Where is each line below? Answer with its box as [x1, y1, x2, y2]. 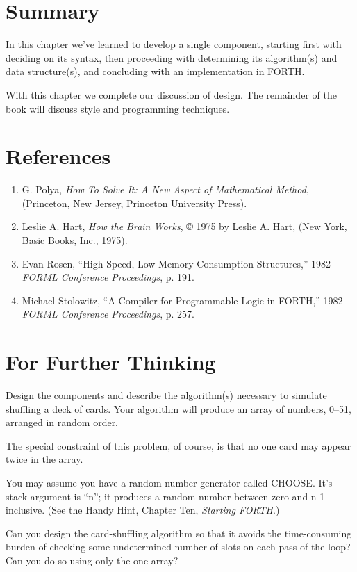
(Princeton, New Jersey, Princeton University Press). [22, 195, 247, 210]
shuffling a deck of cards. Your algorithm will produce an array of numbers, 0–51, [6, 401, 351, 416]
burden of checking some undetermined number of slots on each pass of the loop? [6, 539, 351, 554]
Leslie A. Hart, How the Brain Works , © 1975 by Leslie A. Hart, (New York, [22, 219, 347, 234]
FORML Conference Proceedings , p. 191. [22, 270, 194, 284]
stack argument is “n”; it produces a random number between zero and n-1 [6, 489, 325, 503]
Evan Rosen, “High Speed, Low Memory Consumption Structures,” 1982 [22, 256, 331, 270]
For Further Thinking [6, 348, 216, 376]
